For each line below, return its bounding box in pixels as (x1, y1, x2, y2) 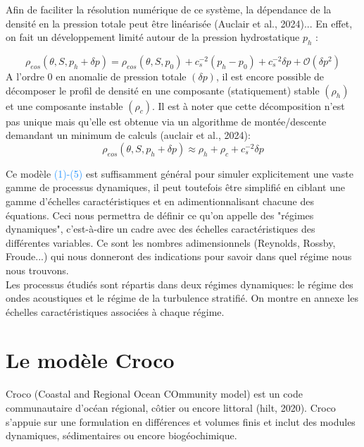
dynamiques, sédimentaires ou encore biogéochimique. (6, 428, 237, 443)
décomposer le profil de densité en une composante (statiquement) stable (6, 82, 320, 97)
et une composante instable (6, 98, 123, 113)
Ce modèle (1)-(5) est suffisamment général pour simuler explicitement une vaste (6, 166, 353, 180)
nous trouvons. (6, 262, 69, 277)
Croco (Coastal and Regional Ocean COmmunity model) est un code (6, 386, 303, 401)
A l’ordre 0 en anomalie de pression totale (6, 68, 187, 83)
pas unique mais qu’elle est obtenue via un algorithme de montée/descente (6, 114, 327, 128)
